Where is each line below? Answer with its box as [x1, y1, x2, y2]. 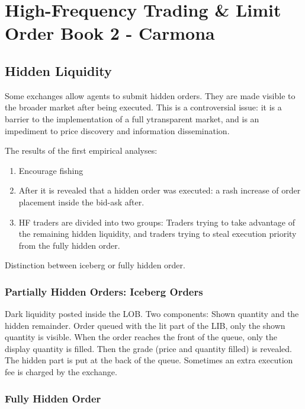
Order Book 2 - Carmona [5, 21, 215, 45]
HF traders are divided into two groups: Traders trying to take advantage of [18, 215, 296, 228]
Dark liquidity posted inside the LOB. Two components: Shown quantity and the [5, 307, 299, 320]
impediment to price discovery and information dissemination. [5, 124, 230, 137]
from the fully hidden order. [18, 239, 120, 251]
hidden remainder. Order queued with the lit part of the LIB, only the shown [5, 319, 285, 331]
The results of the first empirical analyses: [5, 144, 158, 157]
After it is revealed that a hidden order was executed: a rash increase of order [18, 184, 301, 196]
